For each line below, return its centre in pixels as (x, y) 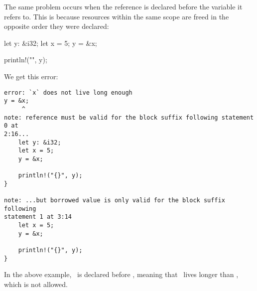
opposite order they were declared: (57, 26)
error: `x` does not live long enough (68, 92)
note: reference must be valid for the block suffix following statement (129, 117)
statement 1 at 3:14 (38, 217)
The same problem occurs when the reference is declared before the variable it (123, 6)
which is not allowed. (36, 284)
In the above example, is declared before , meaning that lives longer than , (121, 274)
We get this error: (31, 76)
